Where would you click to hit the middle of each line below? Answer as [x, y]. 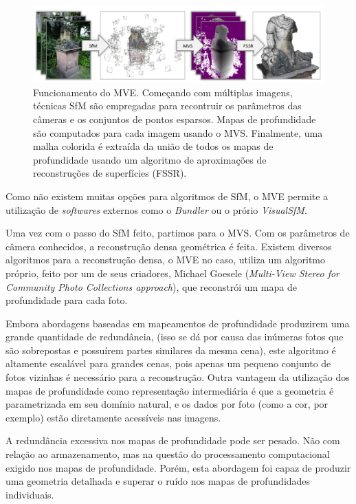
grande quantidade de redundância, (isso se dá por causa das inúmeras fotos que [175, 337]
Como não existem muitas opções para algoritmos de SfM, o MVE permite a [167, 196]
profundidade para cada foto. [67, 300]
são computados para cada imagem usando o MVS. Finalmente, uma [178, 132]
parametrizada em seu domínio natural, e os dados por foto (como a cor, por [167, 404]
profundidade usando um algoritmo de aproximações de [150, 159]
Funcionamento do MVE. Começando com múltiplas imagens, [163, 92]
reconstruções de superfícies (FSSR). [110, 173]
